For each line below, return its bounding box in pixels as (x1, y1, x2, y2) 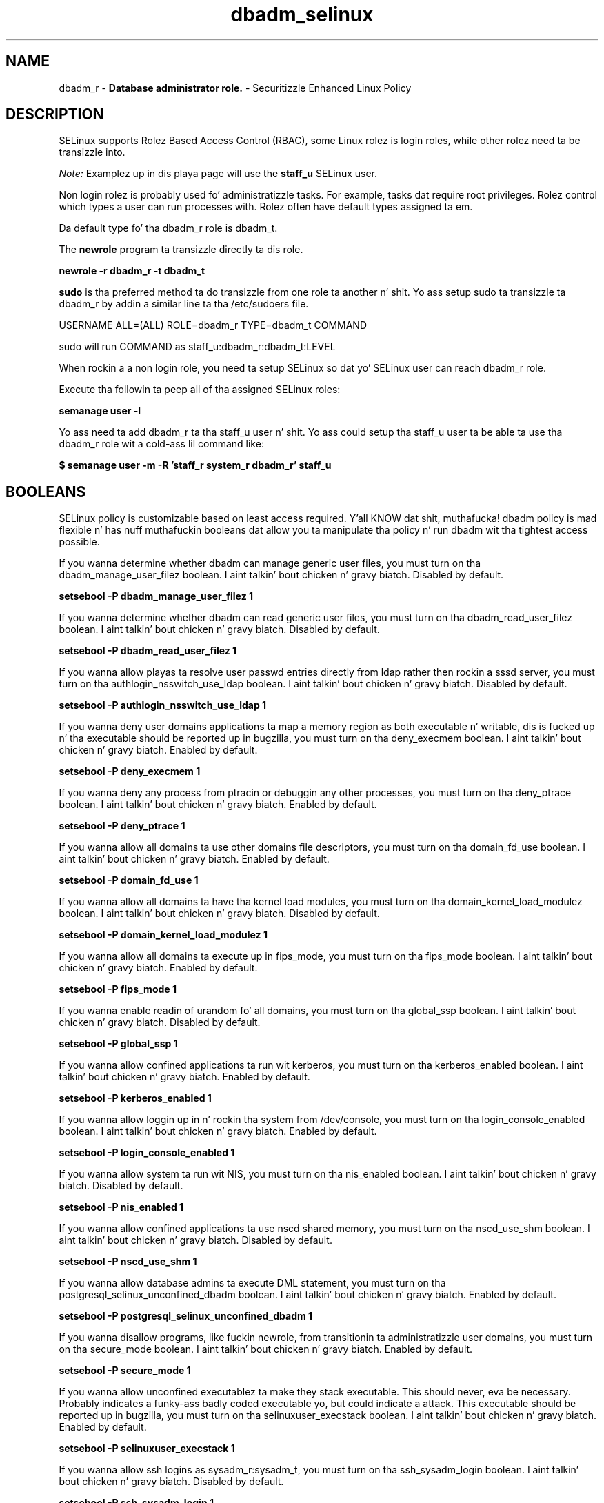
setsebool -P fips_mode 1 (59, 983, 177, 996)
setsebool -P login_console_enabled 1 (59, 1147, 235, 1159)
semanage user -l (59, 405, 141, 417)
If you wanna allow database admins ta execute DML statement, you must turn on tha (59, 1277, 446, 1289)
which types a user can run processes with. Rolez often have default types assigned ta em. (59, 201, 473, 213)
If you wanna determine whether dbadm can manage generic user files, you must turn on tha (59, 557, 481, 569)
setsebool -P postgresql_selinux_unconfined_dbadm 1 (59, 1310, 313, 1322)
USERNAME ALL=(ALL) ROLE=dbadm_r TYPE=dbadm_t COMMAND (59, 319, 368, 332)
